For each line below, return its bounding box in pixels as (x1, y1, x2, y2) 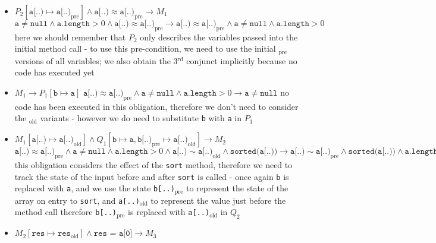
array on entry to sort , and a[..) (14, 194, 140, 206)
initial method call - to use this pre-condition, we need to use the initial (14, 42, 276, 55)
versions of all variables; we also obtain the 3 (14, 54, 178, 67)
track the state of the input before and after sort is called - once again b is (14, 170, 289, 182)
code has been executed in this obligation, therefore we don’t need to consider (14, 100, 299, 112)
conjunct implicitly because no (186, 54, 297, 67)
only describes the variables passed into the (140, 30, 298, 43)
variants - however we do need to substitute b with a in (40, 112, 241, 124)
